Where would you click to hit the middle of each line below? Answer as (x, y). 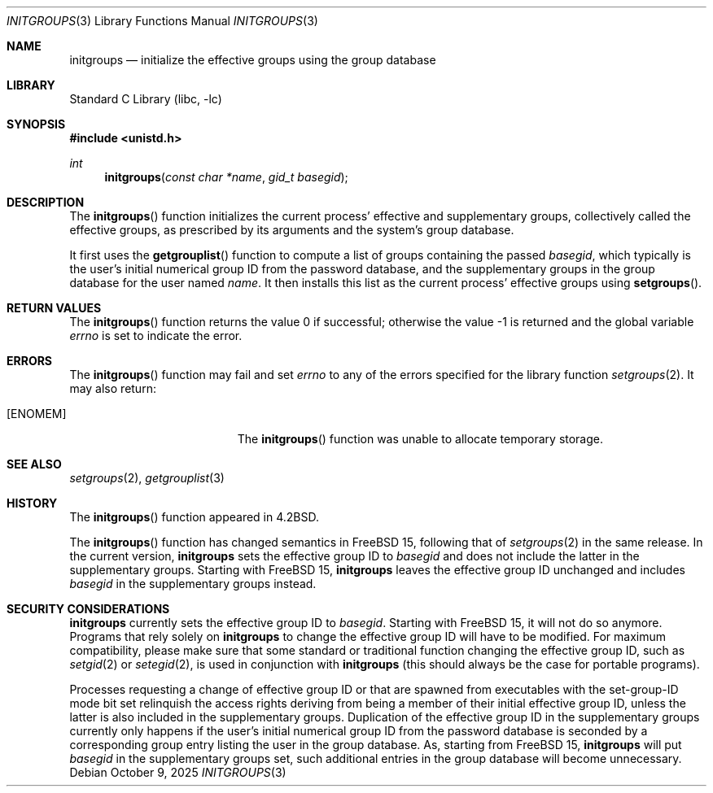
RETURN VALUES (54, 308)
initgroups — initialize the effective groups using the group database (253, 60)
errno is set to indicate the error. (156, 335)
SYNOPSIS (36, 124)
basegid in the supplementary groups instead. (193, 584)
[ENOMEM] (37, 414)
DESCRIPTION (46, 202)
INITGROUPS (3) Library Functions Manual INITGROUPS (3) (162, 21)
